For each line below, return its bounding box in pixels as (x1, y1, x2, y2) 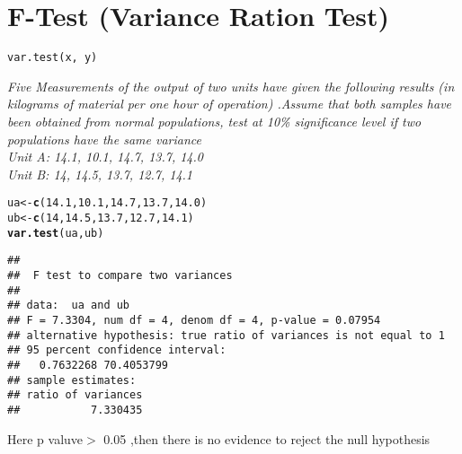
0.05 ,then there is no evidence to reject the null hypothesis (103, 429, 431, 448)
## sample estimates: (7, 373, 137, 387)
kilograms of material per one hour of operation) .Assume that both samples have (7, 94, 452, 113)
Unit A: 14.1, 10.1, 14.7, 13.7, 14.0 (7, 147, 203, 166)
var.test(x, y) (7, 51, 98, 65)
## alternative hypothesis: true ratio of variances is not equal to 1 (7, 328, 445, 342)
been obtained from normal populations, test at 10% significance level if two (7, 111, 422, 130)
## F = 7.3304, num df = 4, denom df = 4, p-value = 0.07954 (7, 313, 381, 327)
